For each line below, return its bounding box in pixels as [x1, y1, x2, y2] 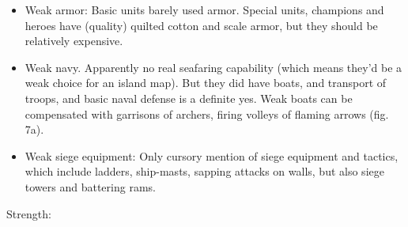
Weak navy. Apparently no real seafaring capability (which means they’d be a [25, 59, 402, 75]
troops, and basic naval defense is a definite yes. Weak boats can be [25, 89, 353, 106]
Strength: [6, 205, 51, 221]
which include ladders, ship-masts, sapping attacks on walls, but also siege [25, 163, 384, 180]
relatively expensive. [25, 32, 123, 49]
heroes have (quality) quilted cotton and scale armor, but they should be [25, 17, 378, 33]
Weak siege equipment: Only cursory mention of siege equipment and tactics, [25, 147, 399, 164]
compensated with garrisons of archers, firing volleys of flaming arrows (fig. [25, 105, 389, 122]
